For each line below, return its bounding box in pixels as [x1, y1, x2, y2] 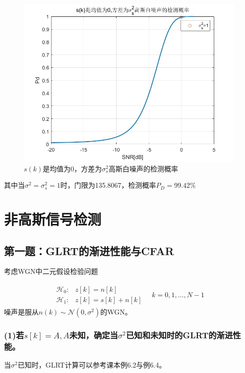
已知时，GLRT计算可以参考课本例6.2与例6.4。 [17, 360, 166, 370]
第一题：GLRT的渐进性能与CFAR [4, 243, 174, 258]
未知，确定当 [69, 328, 118, 341]
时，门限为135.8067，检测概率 [60, 180, 156, 190]
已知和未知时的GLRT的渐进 [125, 328, 233, 341]
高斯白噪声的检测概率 [109, 163, 179, 173]
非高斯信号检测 [4, 209, 102, 229]
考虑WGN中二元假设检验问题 [4, 266, 98, 276]
